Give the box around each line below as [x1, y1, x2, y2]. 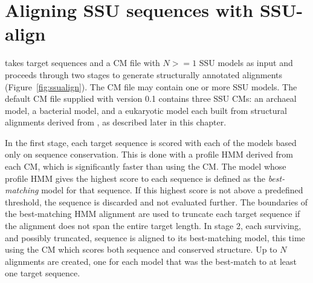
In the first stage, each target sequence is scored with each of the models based [5, 136, 297, 148]
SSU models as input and [199, 56, 293, 69]
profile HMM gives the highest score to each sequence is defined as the [5, 171, 265, 184]
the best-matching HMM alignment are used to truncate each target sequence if [5, 207, 300, 220]
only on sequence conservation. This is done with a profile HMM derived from [5, 148, 293, 161]
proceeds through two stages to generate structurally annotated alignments [5, 68, 283, 81]
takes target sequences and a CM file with [5, 56, 160, 69]
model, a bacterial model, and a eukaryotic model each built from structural [5, 104, 287, 116]
